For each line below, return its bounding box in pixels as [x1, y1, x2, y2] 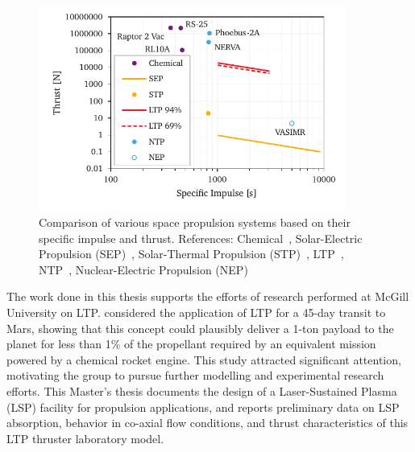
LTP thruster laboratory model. [6, 429, 164, 446]
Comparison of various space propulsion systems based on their [39, 213, 351, 230]
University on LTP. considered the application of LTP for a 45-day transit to [6, 303, 386, 320]
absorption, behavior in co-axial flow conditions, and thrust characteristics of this [6, 414, 409, 431]
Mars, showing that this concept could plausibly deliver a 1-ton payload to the [6, 319, 394, 336]
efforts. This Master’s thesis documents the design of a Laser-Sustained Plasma [6, 382, 397, 399]
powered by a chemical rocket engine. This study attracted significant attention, [6, 351, 401, 368]
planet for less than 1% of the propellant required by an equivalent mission [6, 335, 376, 352]
